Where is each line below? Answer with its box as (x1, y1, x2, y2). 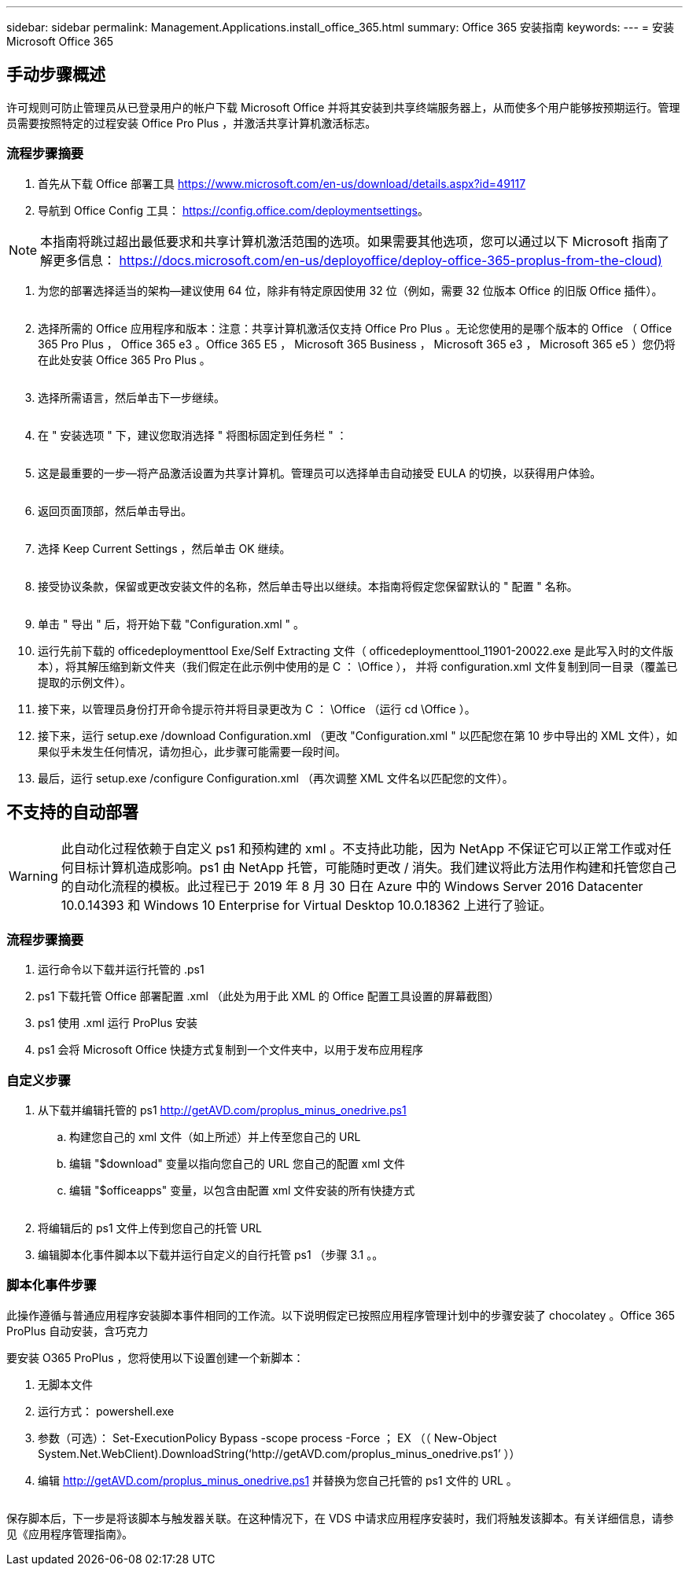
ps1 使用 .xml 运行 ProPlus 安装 (38, 1016, 198, 1030)
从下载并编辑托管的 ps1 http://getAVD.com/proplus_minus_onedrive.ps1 (38, 1103, 407, 1117)
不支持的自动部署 (6, 802, 138, 823)
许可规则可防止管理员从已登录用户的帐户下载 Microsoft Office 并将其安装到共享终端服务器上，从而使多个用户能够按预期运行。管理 (6, 100, 680, 114)
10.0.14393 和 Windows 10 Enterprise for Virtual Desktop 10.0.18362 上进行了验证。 (61, 897, 552, 914)
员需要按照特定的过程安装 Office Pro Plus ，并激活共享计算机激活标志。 (6, 116, 377, 130)
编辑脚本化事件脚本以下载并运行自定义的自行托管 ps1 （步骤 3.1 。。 (38, 1247, 384, 1261)
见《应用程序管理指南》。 (6, 1526, 133, 1541)
